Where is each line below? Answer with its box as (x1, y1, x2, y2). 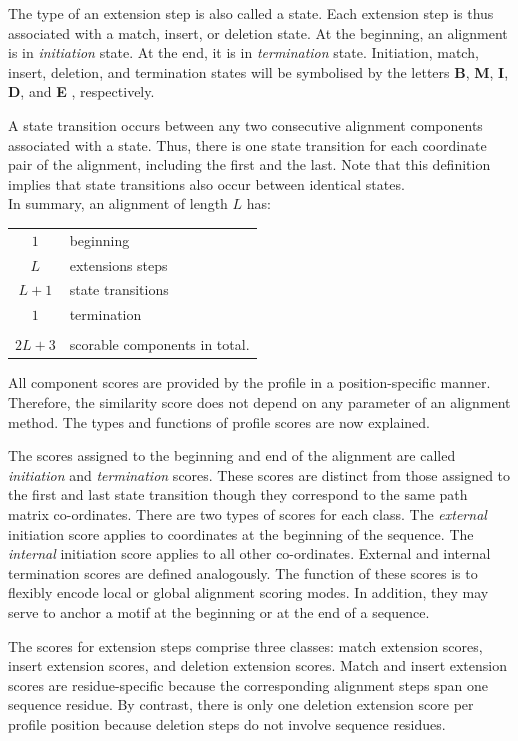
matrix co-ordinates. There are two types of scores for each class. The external (8, 503, 487, 524)
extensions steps (69, 254, 168, 275)
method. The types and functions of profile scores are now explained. (8, 411, 430, 432)
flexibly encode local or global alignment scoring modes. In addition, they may (8, 582, 489, 603)
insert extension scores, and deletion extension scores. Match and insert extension (8, 655, 507, 676)
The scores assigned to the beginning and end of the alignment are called (8, 445, 456, 466)
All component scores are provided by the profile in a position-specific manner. (8, 372, 491, 393)
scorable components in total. (69, 334, 250, 355)
